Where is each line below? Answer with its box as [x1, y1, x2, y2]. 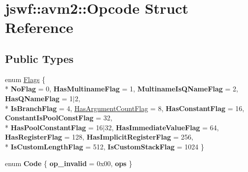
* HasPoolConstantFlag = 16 [5, 122, 103, 132]
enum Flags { [5, 74, 45, 84]
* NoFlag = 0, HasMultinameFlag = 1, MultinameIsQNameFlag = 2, [5, 84, 238, 94]
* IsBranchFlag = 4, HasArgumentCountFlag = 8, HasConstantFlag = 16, [5, 103, 245, 113]
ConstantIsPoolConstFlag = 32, [5, 113, 112, 123]
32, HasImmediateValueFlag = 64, [105, 122, 219, 132]
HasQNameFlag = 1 [5, 93, 73, 103]
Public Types [5, 51, 74, 66]
